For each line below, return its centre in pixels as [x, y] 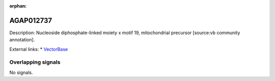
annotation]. [22, 40]
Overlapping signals [35, 62]
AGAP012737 [31, 20]
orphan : [18, 6]
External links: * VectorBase [39, 49]
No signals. [21, 72]
